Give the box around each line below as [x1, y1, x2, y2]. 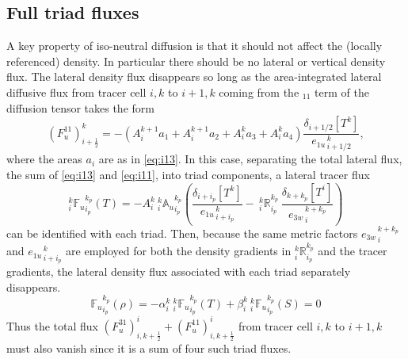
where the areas [6, 151, 82, 167]
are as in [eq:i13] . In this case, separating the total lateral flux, [98, 151, 402, 167]
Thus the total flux [6, 317, 98, 334]
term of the [315, 83, 369, 100]
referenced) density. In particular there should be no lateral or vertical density [6, 52, 386, 69]
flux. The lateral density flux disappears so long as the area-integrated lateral [6, 68, 382, 85]
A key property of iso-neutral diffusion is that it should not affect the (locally [6, 37, 383, 54]
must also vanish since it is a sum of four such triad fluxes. [6, 340, 292, 356]
